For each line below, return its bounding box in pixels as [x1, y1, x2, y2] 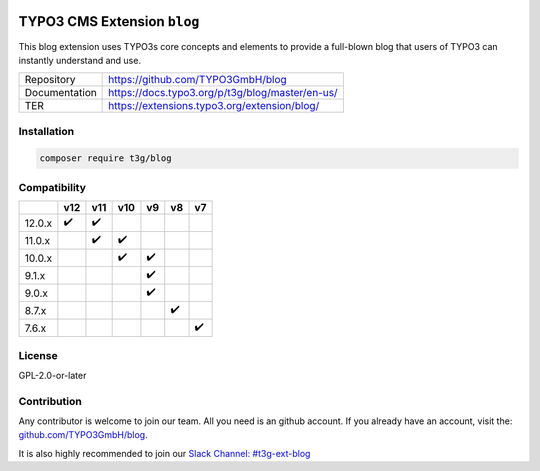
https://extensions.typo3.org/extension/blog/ [108, 99, 320, 113]
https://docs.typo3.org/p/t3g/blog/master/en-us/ [108, 86, 339, 100]
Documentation [24, 86, 97, 100]
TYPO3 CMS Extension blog [18, 13, 200, 30]
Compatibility [18, 180, 87, 194]
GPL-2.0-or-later [18, 369, 87, 381]
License [18, 348, 59, 362]
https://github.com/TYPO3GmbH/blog [108, 73, 287, 87]
